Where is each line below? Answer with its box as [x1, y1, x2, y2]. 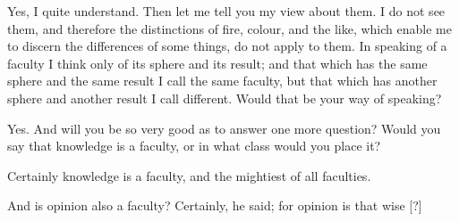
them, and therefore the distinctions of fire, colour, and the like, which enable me [7, 19, 452, 37]
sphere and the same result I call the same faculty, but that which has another [7, 71, 438, 90]
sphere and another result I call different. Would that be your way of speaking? [7, 88, 442, 107]
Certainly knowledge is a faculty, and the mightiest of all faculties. [7, 166, 371, 184]
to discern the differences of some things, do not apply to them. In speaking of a [7, 37, 447, 55]
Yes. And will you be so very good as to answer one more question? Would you [7, 119, 441, 137]
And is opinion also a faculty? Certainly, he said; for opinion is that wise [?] [7, 196, 422, 215]
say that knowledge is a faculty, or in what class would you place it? [7, 136, 381, 155]
